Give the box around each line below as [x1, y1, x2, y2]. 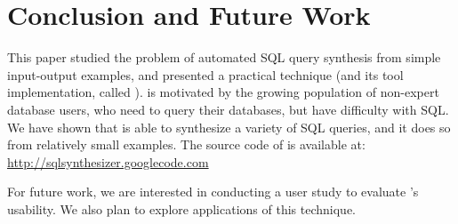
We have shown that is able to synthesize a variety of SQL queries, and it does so [7, 117, 451, 136]
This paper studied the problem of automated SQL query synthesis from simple [7, 48, 441, 67]
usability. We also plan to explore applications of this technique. [7, 199, 356, 218]
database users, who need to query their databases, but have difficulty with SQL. [7, 100, 449, 118]
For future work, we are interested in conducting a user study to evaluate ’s [7, 182, 419, 201]
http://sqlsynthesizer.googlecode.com [7, 152, 209, 171]
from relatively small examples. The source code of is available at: [7, 135, 366, 154]
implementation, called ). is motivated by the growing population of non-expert [7, 83, 439, 101]
